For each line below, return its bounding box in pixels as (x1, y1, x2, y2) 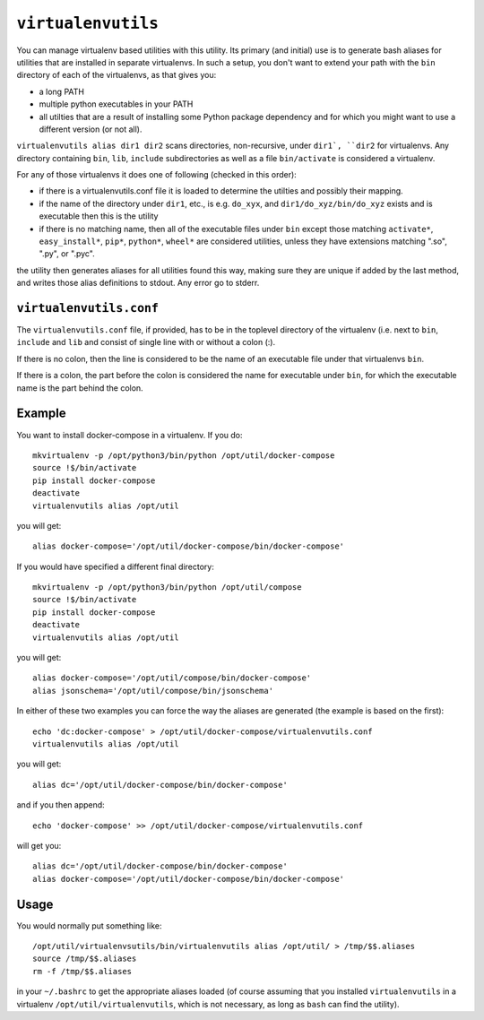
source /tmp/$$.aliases (32, 954, 137, 964)
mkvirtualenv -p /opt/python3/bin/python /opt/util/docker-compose (32, 450, 335, 461)
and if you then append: (16, 800, 105, 810)
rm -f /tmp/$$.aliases (32, 966, 133, 976)
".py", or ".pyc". (39, 248, 96, 259)
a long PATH (39, 86, 85, 97)
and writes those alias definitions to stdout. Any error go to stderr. (16, 278, 260, 289)
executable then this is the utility (39, 211, 159, 221)
